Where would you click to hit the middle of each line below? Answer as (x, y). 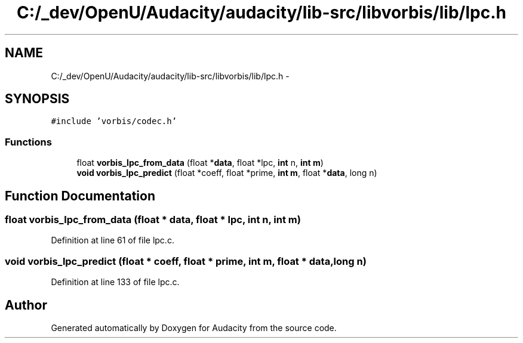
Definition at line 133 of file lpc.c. (115, 282)
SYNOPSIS (37, 99)
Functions (28, 142)
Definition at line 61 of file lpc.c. (113, 240)
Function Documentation (80, 196)
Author (26, 305)
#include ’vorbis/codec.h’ (114, 121)
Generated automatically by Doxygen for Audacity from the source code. (194, 328)
